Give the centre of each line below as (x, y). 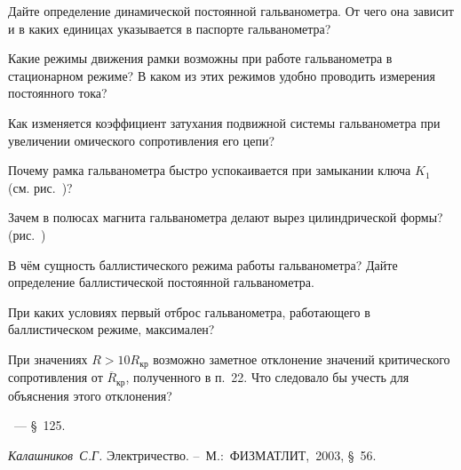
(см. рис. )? (40, 187)
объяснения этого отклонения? (90, 395)
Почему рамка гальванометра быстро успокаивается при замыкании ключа (210, 170)
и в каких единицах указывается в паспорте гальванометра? (170, 28)
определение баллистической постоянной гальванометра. (161, 282)
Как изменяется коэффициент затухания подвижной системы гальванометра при (224, 122)
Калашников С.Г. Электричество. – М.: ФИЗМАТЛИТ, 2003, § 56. (192, 455)
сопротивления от (56, 377)
